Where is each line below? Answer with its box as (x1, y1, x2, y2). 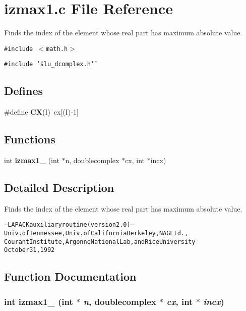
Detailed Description (4, 180, 114, 195)
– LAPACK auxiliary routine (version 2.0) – (4, 221, 134, 229)
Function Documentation (4, 269, 137, 284)
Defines (4, 83, 43, 98)
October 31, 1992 (4, 246, 55, 254)
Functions (4, 131, 55, 147)
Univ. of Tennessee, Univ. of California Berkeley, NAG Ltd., (4, 230, 189, 237)
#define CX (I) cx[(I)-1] (4, 107, 79, 117)
